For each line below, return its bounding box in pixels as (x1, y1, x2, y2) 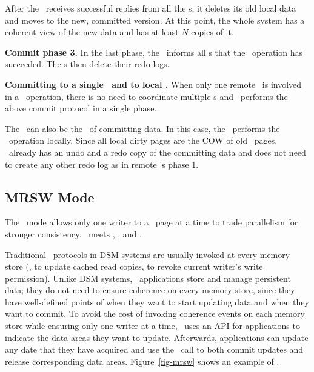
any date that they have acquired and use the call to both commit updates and (5, 343, 304, 356)
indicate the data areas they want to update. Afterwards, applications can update (5, 331, 309, 344)
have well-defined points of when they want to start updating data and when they (5, 295, 309, 308)
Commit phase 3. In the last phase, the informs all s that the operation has (5, 45, 303, 58)
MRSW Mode (5, 187, 95, 206)
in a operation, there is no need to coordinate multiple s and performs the (5, 90, 288, 102)
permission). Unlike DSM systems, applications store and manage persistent (5, 271, 291, 284)
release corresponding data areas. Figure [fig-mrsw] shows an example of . (5, 354, 279, 367)
